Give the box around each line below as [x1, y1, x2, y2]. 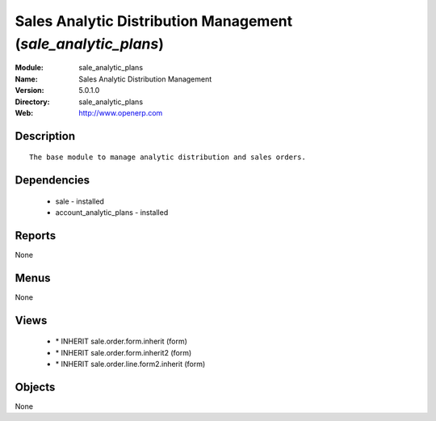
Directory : [15, 97, 50, 107]
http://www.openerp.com [78, 107, 163, 117]
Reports [15, 229, 57, 242]
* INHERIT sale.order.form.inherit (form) [55, 336, 187, 347]
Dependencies [15, 174, 90, 187]
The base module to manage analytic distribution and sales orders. [29, 153, 306, 162]
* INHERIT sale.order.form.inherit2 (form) [55, 347, 192, 357]
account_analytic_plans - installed [55, 208, 169, 217]
